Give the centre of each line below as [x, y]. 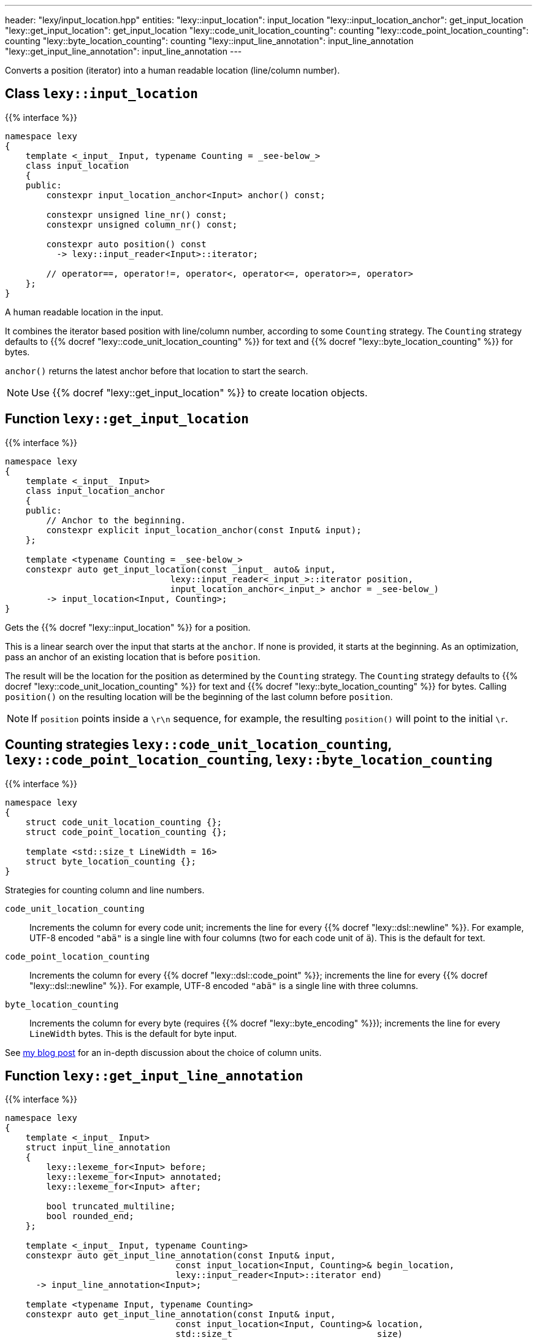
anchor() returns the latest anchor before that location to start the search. [157, 371]
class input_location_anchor [95, 491]
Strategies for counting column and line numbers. [105, 890]
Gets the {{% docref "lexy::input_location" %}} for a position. [128, 627]
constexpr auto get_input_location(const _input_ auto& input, [181, 569]
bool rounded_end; [90, 1216]
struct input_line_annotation [98, 1148]
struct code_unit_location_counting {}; [124, 822]
